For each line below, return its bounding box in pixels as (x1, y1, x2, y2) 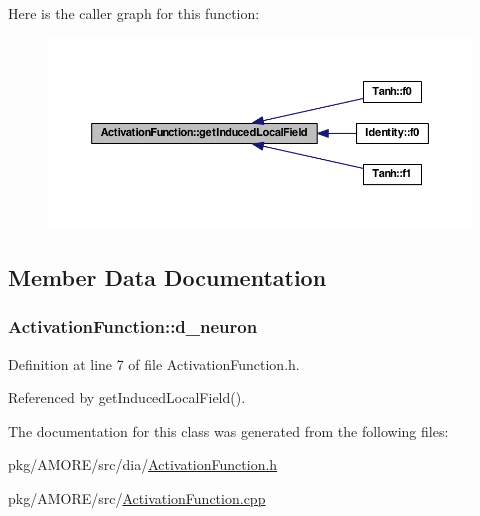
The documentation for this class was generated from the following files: (8, 420, 449, 441)
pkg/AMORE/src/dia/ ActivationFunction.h (8, 454, 278, 475)
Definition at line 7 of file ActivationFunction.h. (8, 353, 300, 374)
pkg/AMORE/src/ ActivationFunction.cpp (8, 487, 266, 508)
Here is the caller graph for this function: (8, 3, 260, 23)
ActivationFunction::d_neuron (8, 314, 258, 339)
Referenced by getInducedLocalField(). (8, 387, 246, 408)
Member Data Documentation (8, 261, 327, 292)
